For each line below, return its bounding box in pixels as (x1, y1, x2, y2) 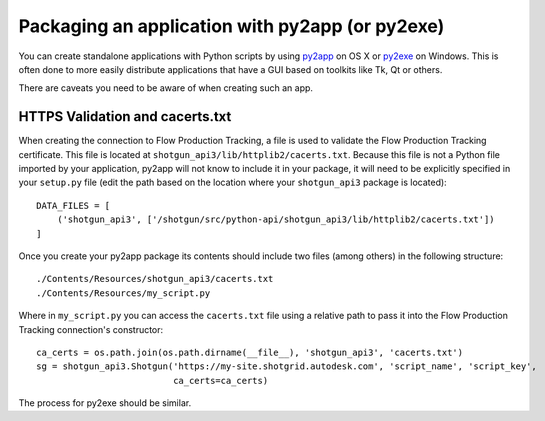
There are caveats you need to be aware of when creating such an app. (18, 82, 314, 94)
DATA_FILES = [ (36, 200, 111, 211)
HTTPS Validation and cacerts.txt (18, 108, 232, 125)
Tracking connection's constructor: (18, 323, 164, 335)
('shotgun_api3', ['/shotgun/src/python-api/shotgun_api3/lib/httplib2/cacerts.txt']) (56, 214, 495, 225)
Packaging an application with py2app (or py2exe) (18, 15, 445, 37)
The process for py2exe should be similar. (18, 397, 192, 409)
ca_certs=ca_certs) (173, 375, 269, 386)
